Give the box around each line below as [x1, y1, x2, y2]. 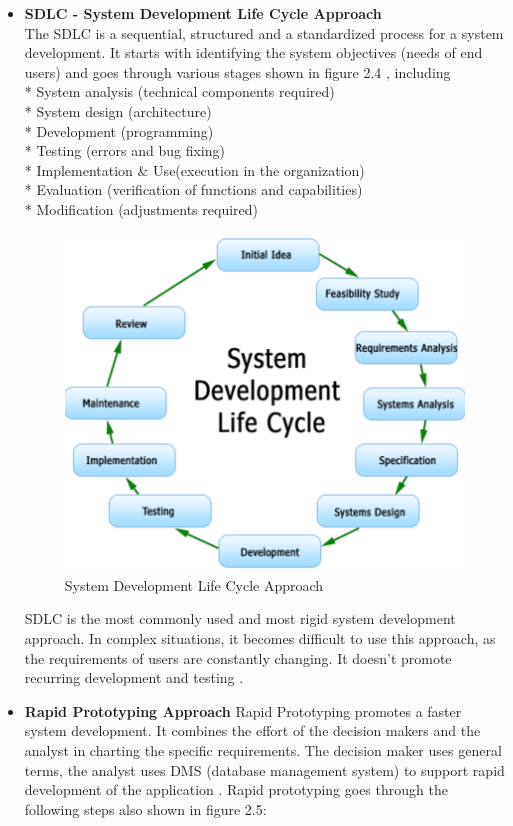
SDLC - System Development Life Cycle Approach [24, 3, 382, 23]
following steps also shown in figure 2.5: [24, 798, 267, 819]
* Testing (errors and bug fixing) [24, 140, 225, 161]
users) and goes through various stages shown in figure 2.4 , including [24, 61, 451, 82]
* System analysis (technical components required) [24, 81, 335, 102]
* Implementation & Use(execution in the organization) [24, 159, 365, 180]
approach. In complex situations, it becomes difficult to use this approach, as [24, 627, 496, 648]
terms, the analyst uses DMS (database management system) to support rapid [24, 759, 505, 780]
